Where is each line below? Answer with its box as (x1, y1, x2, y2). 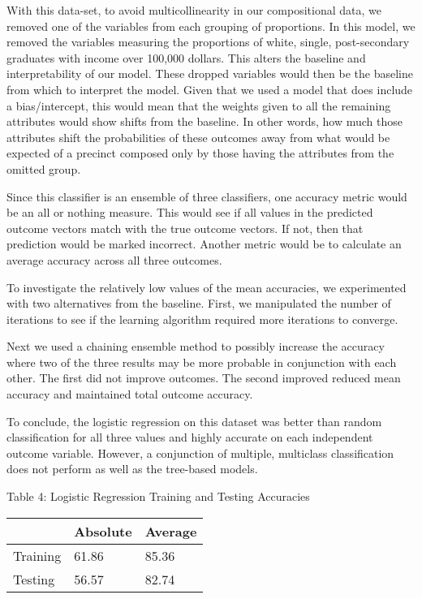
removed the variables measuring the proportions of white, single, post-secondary (6, 33, 410, 50)
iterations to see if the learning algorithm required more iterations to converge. (6, 310, 398, 327)
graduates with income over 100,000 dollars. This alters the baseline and (6, 49, 366, 66)
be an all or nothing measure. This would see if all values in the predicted (6, 204, 373, 221)
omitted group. (6, 160, 81, 177)
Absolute (74, 521, 132, 541)
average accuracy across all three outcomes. (6, 251, 222, 268)
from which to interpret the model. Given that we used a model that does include (6, 80, 413, 97)
